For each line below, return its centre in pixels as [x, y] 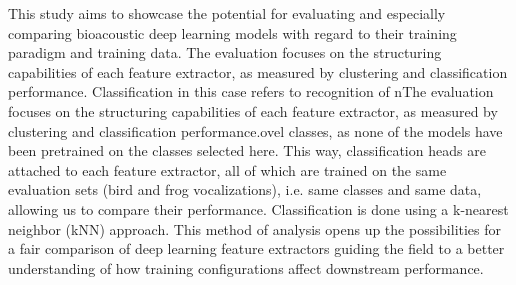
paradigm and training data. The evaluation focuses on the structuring [225, 52]
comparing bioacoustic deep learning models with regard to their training [232, 32]
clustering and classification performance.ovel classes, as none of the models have [255, 130]
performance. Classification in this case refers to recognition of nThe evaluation [251, 91]
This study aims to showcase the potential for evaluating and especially [227, 13]
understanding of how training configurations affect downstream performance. [246, 267]
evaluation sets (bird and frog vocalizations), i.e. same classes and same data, [245, 189]
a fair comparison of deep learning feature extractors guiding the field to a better [256, 248]
